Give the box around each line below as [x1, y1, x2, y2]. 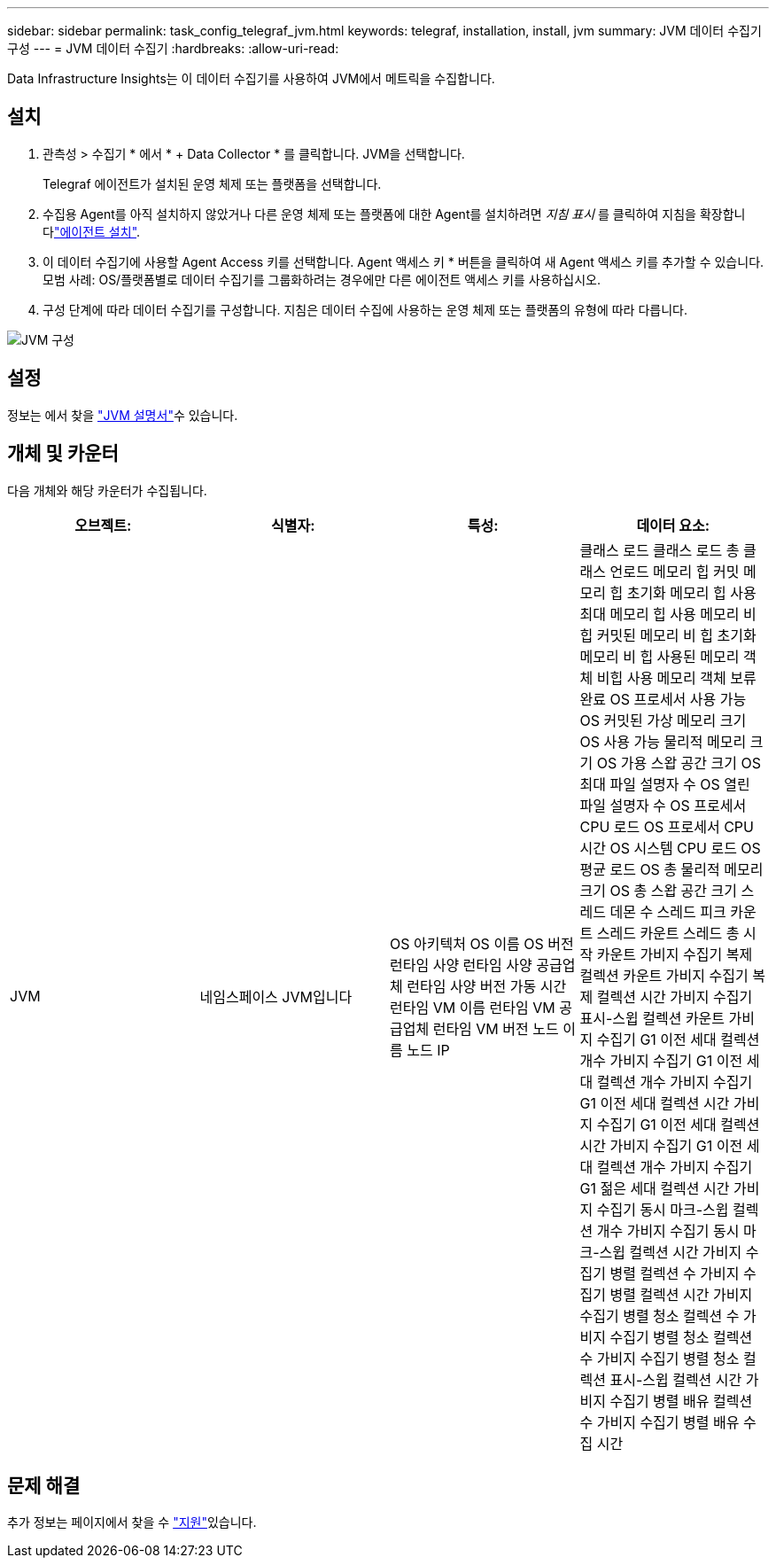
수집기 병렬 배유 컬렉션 [609, 1391, 753, 1410]
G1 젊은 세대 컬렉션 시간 [579, 1179, 730, 1197]
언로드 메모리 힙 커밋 [609, 562, 740, 580]
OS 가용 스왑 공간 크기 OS [596, 753, 761, 772]
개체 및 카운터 [7, 442, 119, 465]
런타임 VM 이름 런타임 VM [390, 998, 555, 1016]
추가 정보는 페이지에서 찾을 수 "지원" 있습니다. [7, 1514, 257, 1530]
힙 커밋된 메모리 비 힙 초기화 [579, 626, 757, 644]
